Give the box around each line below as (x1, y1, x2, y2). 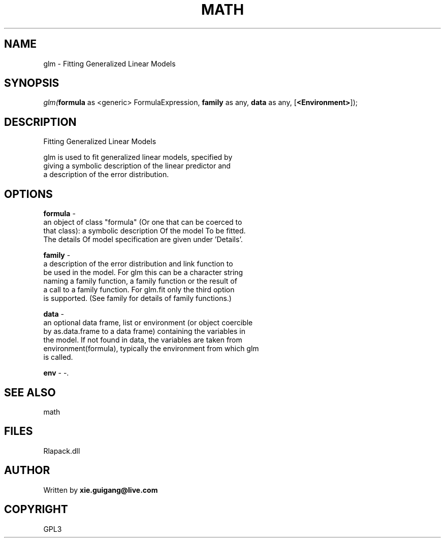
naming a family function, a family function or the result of (43, 277, 237, 286)
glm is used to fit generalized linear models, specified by (43, 153, 233, 162)
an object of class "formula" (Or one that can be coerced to (43, 218, 242, 227)
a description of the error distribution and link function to (43, 259, 233, 268)
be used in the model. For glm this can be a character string (43, 268, 243, 277)
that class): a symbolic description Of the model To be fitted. (43, 226, 246, 235)
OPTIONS (4, 187, 53, 200)
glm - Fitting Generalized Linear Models (43, 59, 176, 68)
